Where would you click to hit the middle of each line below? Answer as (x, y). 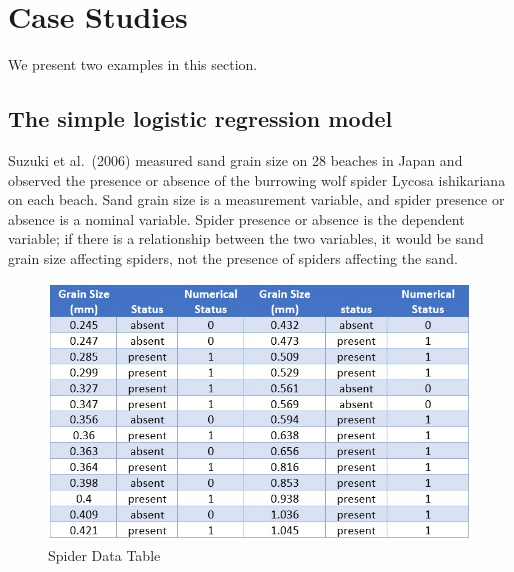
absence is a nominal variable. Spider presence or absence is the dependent (236, 218)
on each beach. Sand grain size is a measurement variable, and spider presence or (256, 199)
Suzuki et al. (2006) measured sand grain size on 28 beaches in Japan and (235, 159)
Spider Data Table (104, 554)
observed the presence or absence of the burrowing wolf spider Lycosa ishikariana (257, 179)
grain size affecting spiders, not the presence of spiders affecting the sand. (233, 257)
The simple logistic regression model (200, 118)
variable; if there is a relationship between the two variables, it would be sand (246, 238)
